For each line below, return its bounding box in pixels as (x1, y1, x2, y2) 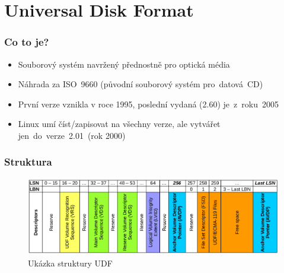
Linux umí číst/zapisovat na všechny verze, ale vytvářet (18, 118, 221, 130)
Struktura (4, 154, 52, 169)
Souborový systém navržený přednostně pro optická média (18, 58, 230, 70)
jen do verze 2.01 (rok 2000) (18, 129, 126, 141)
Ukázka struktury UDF (28, 256, 113, 269)
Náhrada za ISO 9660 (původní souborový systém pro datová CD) (18, 78, 263, 90)
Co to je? (4, 34, 49, 49)
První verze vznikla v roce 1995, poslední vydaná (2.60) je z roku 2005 (18, 97, 279, 110)
